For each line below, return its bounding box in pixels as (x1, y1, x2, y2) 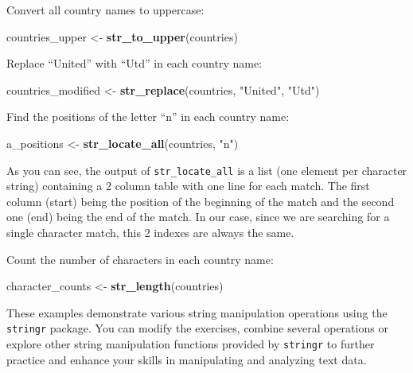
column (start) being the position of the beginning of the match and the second (6, 192, 395, 209)
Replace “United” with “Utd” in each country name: (6, 55, 263, 72)
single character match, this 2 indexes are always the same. (6, 224, 294, 240)
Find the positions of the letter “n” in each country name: (6, 108, 290, 125)
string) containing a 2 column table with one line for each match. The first (6, 177, 370, 194)
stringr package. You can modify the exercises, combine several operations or (6, 320, 388, 336)
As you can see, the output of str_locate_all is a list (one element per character (6, 161, 407, 178)
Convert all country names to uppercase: (6, 2, 205, 17)
